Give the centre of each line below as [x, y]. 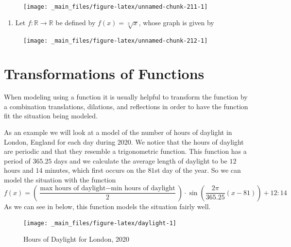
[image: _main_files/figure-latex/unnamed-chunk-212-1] [116, 41]
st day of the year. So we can [198, 170]
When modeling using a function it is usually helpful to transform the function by [126, 97]
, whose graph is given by [176, 22]
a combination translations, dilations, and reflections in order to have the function [126, 106]
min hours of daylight [143, 189]
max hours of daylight [73, 189]
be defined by [76, 22]
